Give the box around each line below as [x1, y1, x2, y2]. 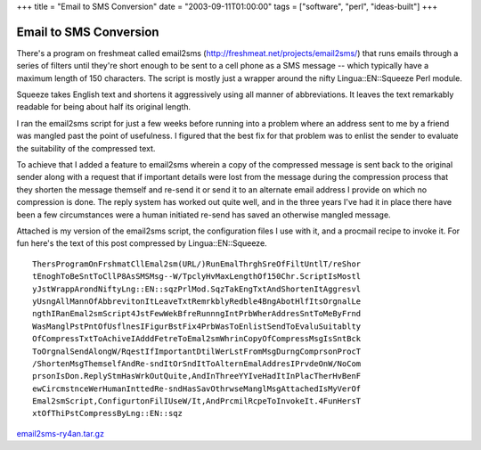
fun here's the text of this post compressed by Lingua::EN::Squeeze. [16, 238, 267, 249]
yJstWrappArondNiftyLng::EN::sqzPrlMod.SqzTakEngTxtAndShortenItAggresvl [32, 283, 362, 294]
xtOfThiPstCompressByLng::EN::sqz [32, 408, 183, 419]
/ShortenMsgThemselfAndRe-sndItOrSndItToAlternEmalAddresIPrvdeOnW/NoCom [32, 358, 362, 369]
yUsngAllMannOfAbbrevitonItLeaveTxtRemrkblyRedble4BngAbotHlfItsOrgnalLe [32, 296, 362, 307]
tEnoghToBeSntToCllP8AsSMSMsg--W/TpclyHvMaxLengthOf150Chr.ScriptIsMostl [32, 272, 362, 282]
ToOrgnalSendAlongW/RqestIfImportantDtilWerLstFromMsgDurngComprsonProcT [32, 346, 362, 356]
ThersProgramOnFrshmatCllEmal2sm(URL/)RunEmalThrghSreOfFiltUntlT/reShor [32, 258, 362, 269]
